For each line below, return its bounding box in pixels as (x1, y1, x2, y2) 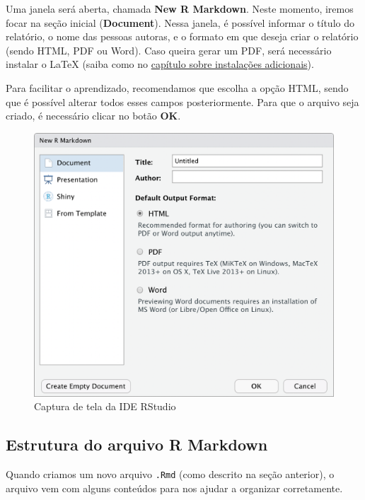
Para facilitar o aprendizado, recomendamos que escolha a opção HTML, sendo (6, 80, 349, 95)
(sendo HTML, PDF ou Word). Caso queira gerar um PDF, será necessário (6, 42, 332, 57)
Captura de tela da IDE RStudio (34, 399, 176, 414)
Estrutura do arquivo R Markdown (6, 434, 268, 455)
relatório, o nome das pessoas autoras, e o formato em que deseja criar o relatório (6, 29, 359, 44)
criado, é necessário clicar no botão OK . (6, 108, 181, 123)
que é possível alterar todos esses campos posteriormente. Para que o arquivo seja (6, 94, 359, 109)
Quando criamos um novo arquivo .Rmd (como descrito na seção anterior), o (6, 467, 335, 482)
